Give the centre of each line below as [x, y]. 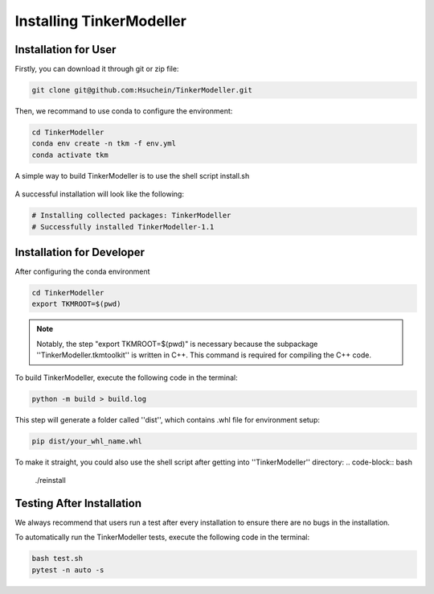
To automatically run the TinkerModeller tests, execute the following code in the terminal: [162, 537]
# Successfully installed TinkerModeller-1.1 [123, 227]
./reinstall [50, 480]
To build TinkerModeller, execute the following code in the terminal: [126, 377]
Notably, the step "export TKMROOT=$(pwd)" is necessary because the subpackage [177, 344]
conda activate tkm [70, 155]
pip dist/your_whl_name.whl [87, 441]
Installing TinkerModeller [100, 21]
